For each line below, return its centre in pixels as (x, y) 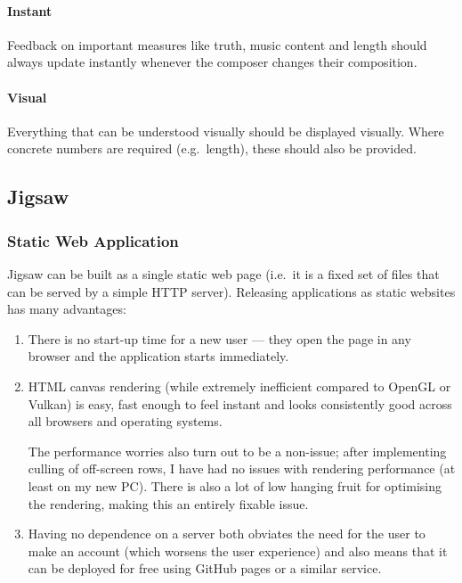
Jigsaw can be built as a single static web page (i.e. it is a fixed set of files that (223, 273)
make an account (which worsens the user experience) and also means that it (238, 550)
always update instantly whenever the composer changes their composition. (212, 62)
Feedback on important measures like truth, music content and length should (217, 44)
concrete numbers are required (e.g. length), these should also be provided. (212, 148)
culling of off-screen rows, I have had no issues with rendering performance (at (242, 468)
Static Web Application (93, 240)
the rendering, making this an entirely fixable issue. (168, 503)
